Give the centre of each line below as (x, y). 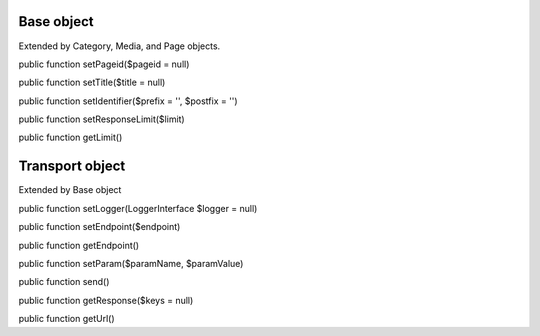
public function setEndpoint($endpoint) (99, 227)
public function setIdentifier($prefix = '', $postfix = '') (128, 101)
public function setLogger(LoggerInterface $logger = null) (138, 208)
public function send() (64, 282)
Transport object (72, 166)
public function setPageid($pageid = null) (104, 64)
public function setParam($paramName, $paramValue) (131, 263)
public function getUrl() (66, 319)
